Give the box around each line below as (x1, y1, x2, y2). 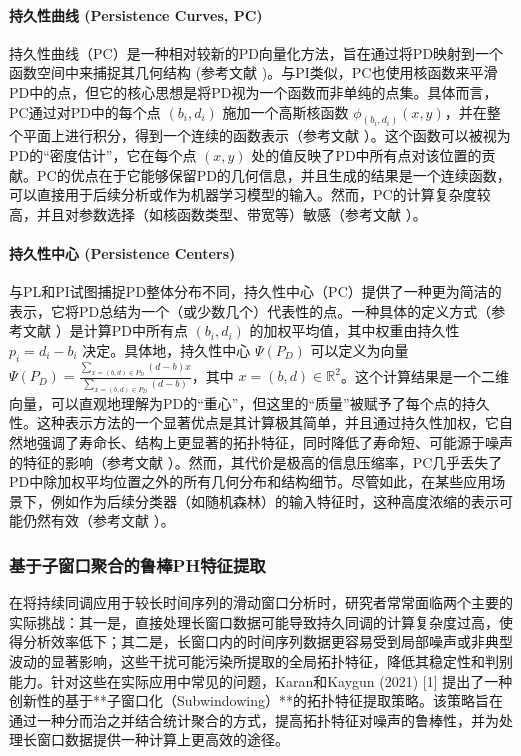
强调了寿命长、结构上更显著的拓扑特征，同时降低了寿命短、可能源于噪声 (36, 432, 513, 452)
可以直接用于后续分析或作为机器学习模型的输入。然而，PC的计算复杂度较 (9, 184, 491, 205)
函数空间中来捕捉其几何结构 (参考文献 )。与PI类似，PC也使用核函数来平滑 (9, 62, 498, 83)
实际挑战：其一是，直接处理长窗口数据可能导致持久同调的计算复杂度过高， (9, 611, 499, 632)
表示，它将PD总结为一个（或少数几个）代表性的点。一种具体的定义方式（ (9, 300, 492, 321)
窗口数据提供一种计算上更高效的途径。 (36, 729, 289, 750)
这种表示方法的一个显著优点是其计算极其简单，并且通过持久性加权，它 (36, 412, 499, 433)
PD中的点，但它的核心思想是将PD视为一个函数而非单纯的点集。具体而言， (9, 81, 498, 102)
